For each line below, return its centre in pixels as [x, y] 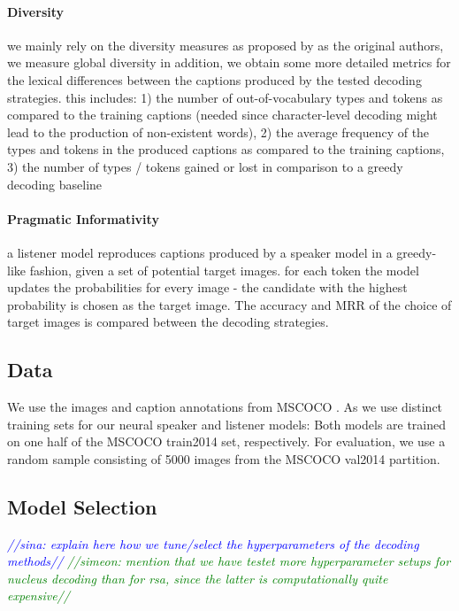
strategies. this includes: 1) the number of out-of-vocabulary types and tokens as [225, 97]
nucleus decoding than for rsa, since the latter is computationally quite [198, 578]
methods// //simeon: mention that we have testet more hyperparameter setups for [229, 561]
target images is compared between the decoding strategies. [168, 322]
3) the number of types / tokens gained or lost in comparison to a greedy [205, 166]
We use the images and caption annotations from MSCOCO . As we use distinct [225, 407]
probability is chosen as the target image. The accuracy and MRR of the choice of [229, 304]
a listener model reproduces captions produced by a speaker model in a [200, 252]
